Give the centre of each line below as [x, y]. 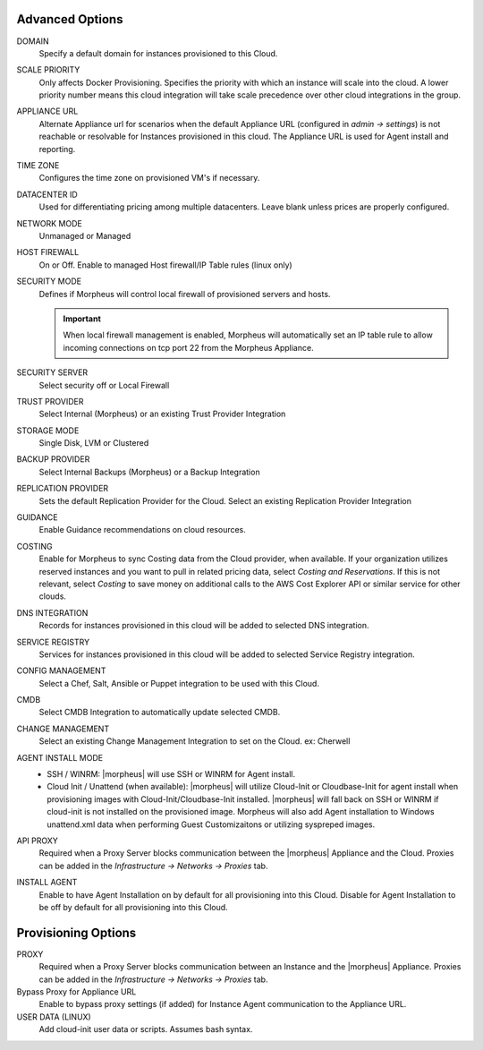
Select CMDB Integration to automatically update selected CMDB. [160, 713]
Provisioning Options [76, 932]
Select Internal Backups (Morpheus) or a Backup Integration [149, 472]
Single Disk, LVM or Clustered [94, 443]
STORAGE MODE [48, 431]
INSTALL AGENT [47, 883]
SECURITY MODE [49, 281]
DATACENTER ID [47, 194]
